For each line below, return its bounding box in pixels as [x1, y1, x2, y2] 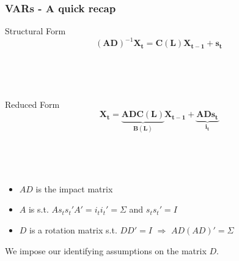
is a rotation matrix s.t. [29, 223, 117, 236]
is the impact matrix [35, 182, 113, 195]
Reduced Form [5, 97, 60, 110]
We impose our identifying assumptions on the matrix [5, 244, 207, 257]
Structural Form [5, 25, 66, 37]
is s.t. [28, 203, 49, 216]
